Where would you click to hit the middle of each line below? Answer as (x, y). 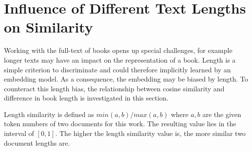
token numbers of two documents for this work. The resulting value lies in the (120, 124)
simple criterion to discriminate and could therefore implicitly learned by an (117, 69)
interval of (19, 133)
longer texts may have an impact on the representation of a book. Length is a (120, 59)
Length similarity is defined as (49, 114)
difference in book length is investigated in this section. (86, 98)
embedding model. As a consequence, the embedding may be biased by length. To (126, 79)
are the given (222, 114)
